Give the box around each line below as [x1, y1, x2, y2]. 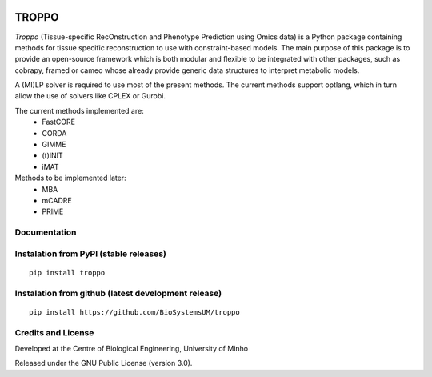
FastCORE [42, 117, 76, 127]
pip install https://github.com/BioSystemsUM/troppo [29, 307, 240, 316]
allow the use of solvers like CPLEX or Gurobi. [14, 91, 166, 101]
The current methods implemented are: [14, 106, 144, 115]
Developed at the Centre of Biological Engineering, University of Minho [14, 343, 248, 353]
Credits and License [14, 327, 94, 338]
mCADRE [42, 195, 72, 205]
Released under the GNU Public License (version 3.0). [14, 359, 193, 368]
